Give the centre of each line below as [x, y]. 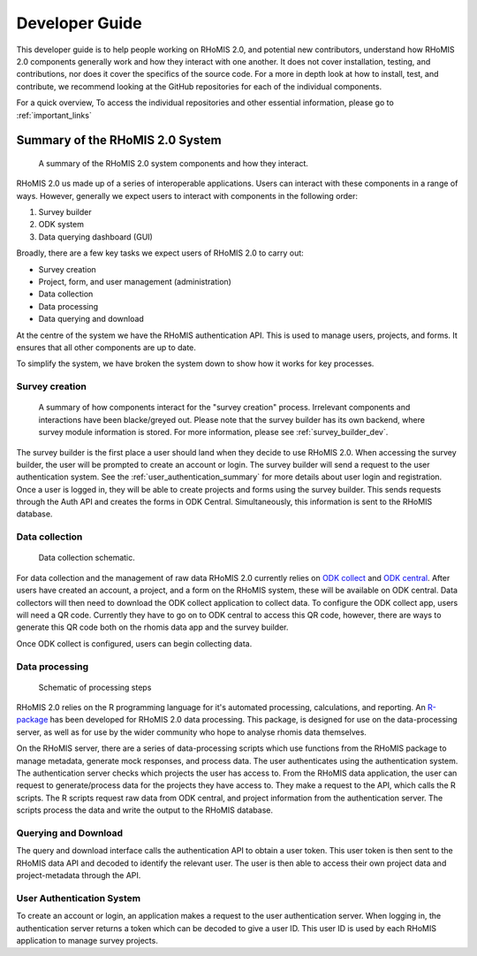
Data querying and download [91, 319]
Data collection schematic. [87, 558]
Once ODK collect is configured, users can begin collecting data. [134, 643]
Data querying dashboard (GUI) [96, 237]
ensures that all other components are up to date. [106, 347]
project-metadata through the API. [79, 876]
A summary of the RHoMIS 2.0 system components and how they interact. [174, 163]
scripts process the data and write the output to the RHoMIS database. [145, 810]
